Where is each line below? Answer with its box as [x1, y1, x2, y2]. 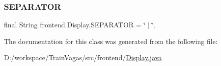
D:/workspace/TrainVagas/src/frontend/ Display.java [4, 52, 162, 63]
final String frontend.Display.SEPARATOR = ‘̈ [4, 20, 146, 30]
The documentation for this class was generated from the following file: [4, 36, 218, 46]
